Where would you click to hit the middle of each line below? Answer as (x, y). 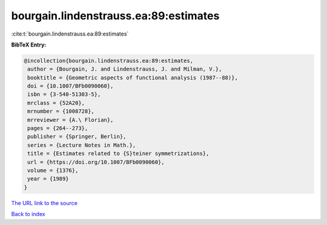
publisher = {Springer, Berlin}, (77, 137)
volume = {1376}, (53, 170)
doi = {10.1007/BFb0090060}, (71, 86)
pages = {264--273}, (58, 128)
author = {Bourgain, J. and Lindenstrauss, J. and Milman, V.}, (125, 69)
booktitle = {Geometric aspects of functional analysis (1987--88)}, (133, 78)
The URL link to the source (45, 203)
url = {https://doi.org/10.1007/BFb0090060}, (96, 162)
